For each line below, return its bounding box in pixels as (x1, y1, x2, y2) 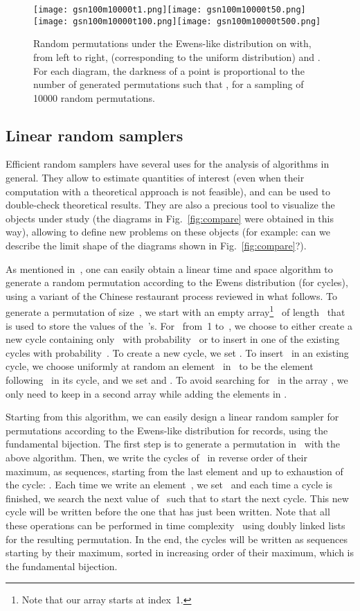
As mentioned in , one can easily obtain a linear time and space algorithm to (6, 261, 333, 276)
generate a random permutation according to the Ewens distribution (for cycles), (6, 275, 348, 290)
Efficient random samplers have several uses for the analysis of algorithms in (6, 157, 330, 171)
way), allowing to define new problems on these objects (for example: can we (6, 224, 330, 239)
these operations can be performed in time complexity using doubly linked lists (6, 517, 345, 532)
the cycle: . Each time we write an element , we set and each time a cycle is (6, 477, 332, 492)
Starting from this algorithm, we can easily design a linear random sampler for (6, 409, 339, 424)
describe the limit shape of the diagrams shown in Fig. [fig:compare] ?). (6, 238, 307, 253)
